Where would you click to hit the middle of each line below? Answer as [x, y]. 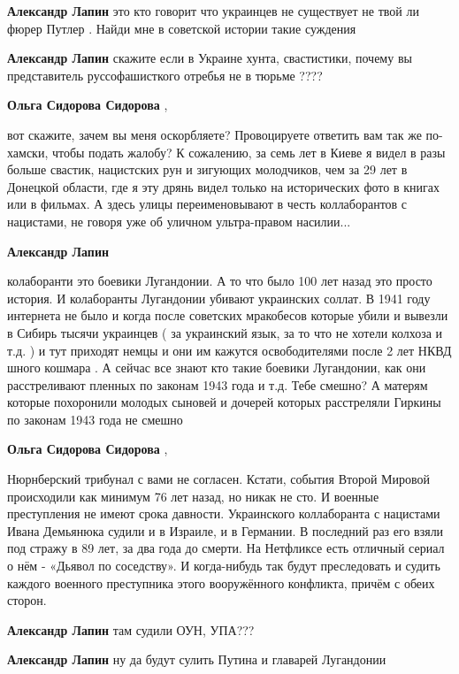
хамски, [28, 152]
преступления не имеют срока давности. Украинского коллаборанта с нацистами [224, 513]
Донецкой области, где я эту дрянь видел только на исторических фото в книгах [223, 186]
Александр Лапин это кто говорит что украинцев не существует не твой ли [213, 11]
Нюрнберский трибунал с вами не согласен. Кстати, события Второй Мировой [219, 479]
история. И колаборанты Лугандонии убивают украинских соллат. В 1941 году [219, 298]
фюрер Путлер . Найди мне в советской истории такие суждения [182, 28]
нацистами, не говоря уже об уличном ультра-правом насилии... [179, 221]
